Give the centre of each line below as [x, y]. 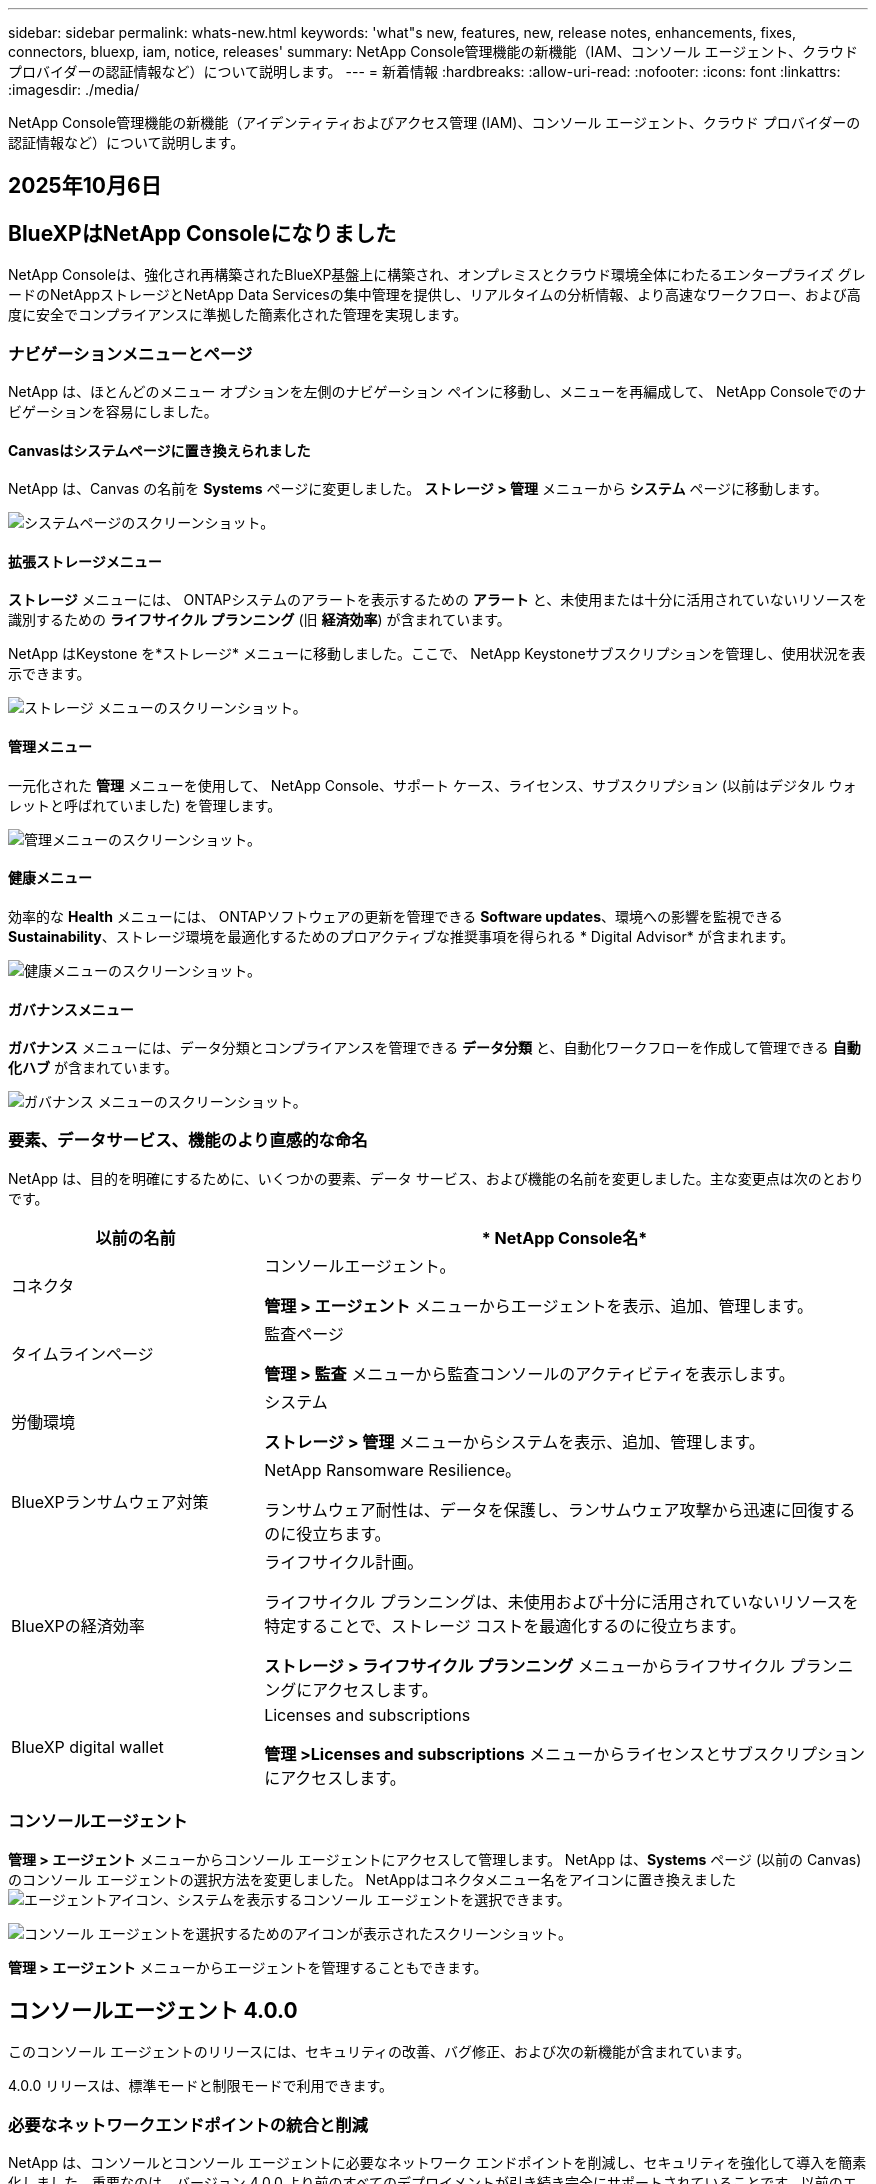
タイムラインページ [82, 1353]
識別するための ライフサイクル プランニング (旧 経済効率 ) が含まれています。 [259, 620]
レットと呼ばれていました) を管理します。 [145, 805]
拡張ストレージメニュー [85, 561]
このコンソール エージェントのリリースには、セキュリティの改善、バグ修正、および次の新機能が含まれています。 [379, 2052]
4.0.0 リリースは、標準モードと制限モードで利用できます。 [201, 2086]
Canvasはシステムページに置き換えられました [159, 450]
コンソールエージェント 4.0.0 [153, 2011]
